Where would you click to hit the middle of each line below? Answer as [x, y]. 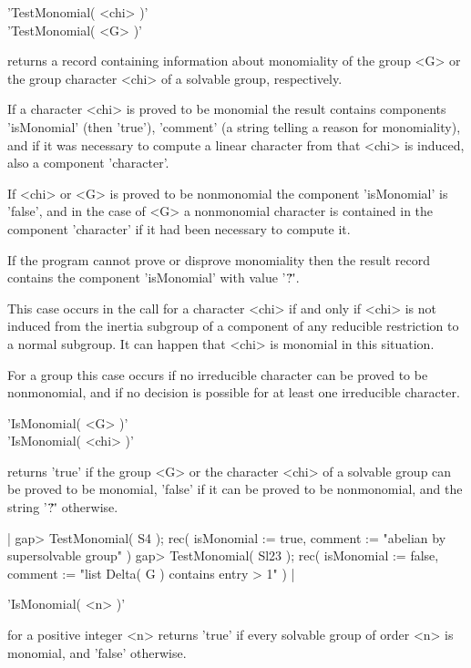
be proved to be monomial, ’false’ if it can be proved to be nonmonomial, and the [235, 489]
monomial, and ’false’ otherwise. [97, 652]
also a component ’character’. [88, 163]
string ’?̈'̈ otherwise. [63, 507]
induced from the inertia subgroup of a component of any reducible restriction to [233, 326]
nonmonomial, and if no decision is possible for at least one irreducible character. [234, 392]
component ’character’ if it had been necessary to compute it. [179, 228]
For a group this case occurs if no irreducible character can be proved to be [218, 374]
